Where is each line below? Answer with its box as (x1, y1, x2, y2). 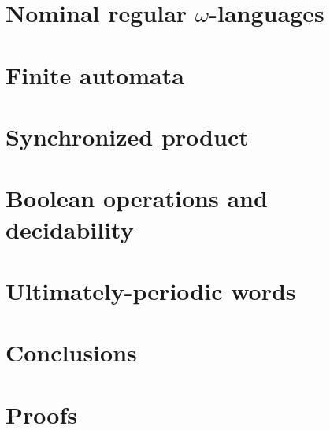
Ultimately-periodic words (6, 274, 296, 306)
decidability (6, 213, 134, 245)
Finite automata (6, 58, 184, 91)
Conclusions (6, 336, 137, 369)
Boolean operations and (6, 182, 268, 214)
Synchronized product (6, 120, 249, 152)
